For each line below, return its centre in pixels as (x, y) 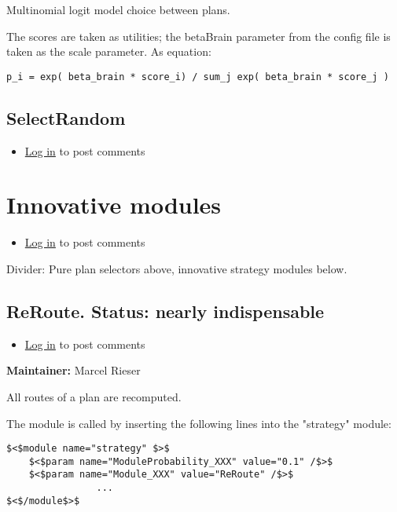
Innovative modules (114, 205)
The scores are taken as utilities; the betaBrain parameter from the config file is (198, 36)
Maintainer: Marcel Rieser (74, 370)
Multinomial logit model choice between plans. (118, 9)
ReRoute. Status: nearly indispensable (165, 311)
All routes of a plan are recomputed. (94, 396)
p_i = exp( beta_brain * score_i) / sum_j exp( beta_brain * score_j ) (198, 77)
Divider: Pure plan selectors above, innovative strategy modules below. (177, 268)
